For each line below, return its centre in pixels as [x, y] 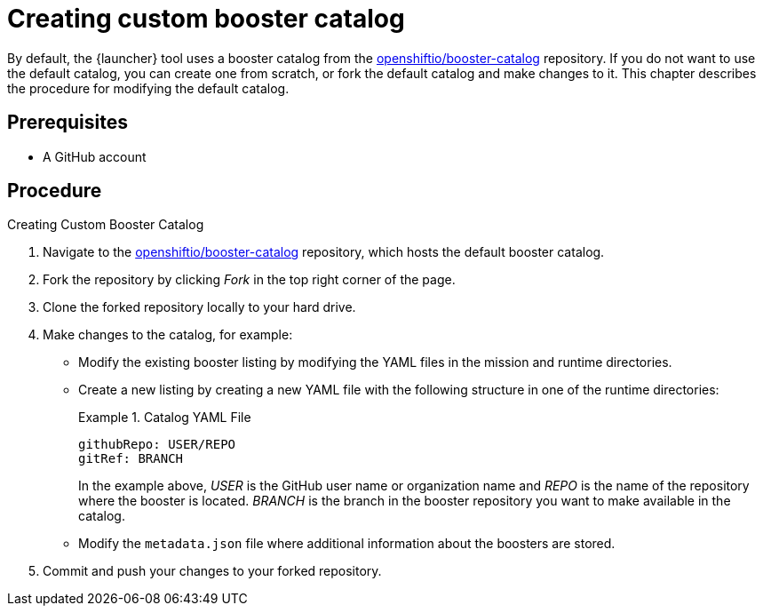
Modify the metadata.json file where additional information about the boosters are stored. [347, 544]
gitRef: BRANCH [131, 459]
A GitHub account [95, 156]
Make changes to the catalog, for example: [168, 335]
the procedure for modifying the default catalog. [148, 88]
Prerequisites [68, 123]
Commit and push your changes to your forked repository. [212, 571]
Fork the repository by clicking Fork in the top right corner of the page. [249, 280]
